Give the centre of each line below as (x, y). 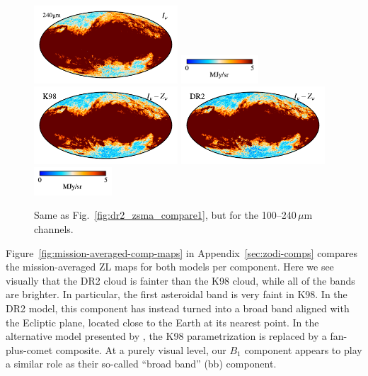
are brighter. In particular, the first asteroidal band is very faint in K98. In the (177, 294)
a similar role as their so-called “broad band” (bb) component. (141, 364)
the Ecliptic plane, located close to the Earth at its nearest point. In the (162, 322)
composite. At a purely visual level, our (141, 349)
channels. (54, 229)
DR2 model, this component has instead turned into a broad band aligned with (178, 308)
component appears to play (303, 349)
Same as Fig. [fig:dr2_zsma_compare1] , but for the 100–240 (165, 215)
